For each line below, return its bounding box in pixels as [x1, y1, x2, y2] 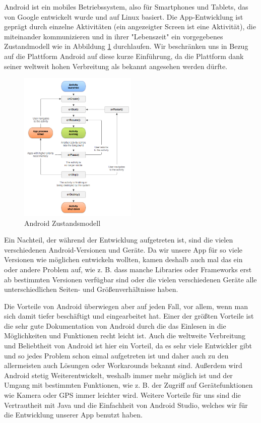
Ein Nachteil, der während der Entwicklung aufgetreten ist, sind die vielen [4, 234, 233, 245]
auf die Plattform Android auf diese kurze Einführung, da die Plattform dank [4, 50, 244, 61]
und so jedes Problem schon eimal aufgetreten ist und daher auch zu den [4, 350, 229, 360]
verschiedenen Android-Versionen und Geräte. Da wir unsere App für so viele [4, 244, 243, 255]
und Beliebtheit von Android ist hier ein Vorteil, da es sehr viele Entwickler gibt [4, 340, 252, 351]
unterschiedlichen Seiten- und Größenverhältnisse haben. [4, 284, 178, 294]
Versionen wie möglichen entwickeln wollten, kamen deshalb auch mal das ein [4, 254, 243, 265]
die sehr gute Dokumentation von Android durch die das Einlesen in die [4, 320, 226, 331]
